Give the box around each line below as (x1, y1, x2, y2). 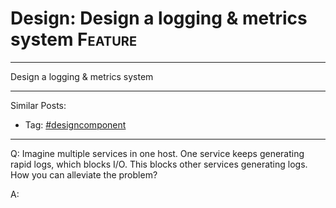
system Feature (10, 28, 138, 51)
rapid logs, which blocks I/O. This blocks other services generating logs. (10, 158, 308, 170)
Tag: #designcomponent (24, 118, 127, 131)
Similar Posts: (10, 99, 67, 111)
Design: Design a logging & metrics (10, 7, 308, 30)
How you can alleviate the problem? (10, 168, 158, 181)
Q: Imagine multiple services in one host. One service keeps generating (10, 147, 305, 159)
